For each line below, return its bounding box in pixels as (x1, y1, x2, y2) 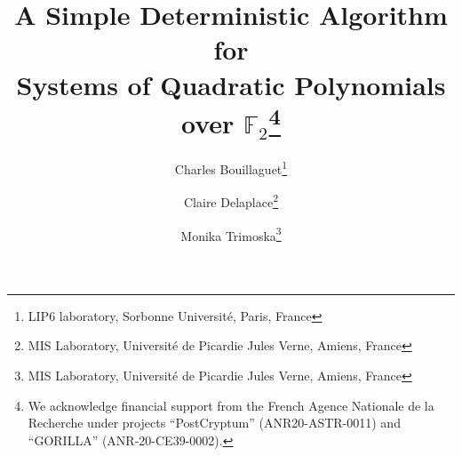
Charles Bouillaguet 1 (174, 157, 288, 178)
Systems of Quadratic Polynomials (16, 66, 446, 102)
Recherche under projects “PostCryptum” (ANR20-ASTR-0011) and (28, 413, 401, 432)
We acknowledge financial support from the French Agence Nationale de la (28, 396, 434, 414)
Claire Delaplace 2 (183, 190, 278, 211)
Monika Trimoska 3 (180, 223, 282, 244)
